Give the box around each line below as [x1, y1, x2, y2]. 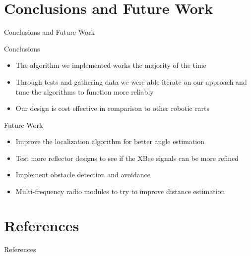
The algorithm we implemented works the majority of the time [15, 60, 206, 70]
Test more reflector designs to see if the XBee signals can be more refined [15, 153, 239, 163]
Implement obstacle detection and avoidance [15, 169, 150, 180]
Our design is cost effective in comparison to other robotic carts [15, 103, 210, 113]
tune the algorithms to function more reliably [15, 86, 154, 97]
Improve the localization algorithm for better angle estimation [15, 136, 204, 147]
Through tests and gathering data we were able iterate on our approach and [15, 76, 247, 87]
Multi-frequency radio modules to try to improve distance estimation [15, 186, 225, 197]
